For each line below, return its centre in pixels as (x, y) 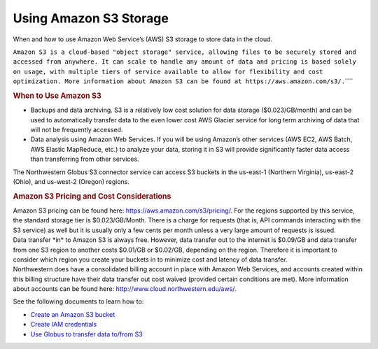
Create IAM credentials (64, 325)
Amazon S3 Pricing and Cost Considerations (92, 196)
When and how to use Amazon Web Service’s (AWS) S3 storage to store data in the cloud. (143, 39)
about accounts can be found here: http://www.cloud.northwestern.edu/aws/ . (125, 289)
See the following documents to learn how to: (78, 301)
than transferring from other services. (85, 159)
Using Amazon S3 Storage (91, 18)
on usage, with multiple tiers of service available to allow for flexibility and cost (168, 71)
